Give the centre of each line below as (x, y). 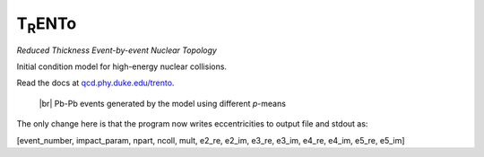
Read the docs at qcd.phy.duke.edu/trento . (95, 83)
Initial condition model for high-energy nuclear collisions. (122, 66)
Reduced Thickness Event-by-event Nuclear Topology (117, 50)
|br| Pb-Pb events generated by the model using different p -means (163, 103)
